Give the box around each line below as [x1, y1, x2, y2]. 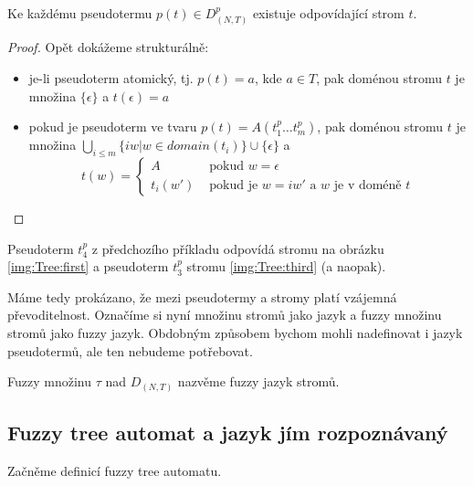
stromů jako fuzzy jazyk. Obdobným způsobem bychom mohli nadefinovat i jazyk [7, 322, 463, 342]
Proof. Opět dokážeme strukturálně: [7, 37, 209, 57]
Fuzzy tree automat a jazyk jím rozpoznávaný [7, 418, 448, 447]
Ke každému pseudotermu [7, 4, 152, 22]
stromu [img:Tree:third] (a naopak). [186, 257, 386, 276]
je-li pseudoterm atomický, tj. [28, 69, 194, 88]
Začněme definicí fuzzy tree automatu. [7, 460, 222, 480]
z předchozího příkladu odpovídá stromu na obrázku [91, 238, 384, 258]
